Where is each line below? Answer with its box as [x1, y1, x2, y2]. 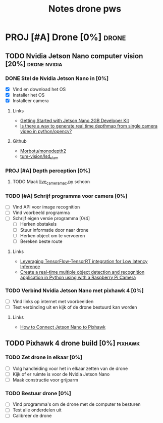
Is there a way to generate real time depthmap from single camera [20, 123, 158, 129]
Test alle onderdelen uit [12, 407, 62, 413]
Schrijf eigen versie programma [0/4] [12, 216, 90, 222]
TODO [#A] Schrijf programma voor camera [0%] [5, 192, 128, 199]
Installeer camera [12, 98, 49, 104]
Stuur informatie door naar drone [20, 227, 89, 233]
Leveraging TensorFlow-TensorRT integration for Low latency [20, 258, 148, 264]
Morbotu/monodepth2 [20, 148, 67, 154]
